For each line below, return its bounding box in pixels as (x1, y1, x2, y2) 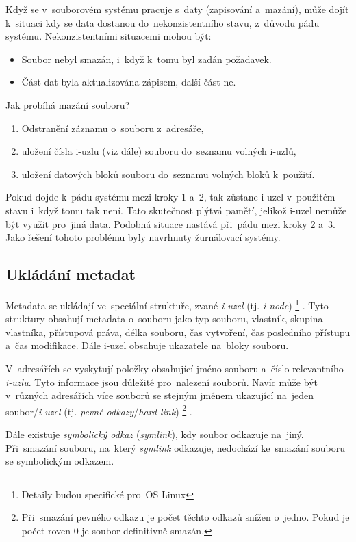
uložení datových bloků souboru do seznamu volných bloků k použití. (21, 166, 315, 181)
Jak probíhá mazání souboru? (5, 97, 130, 112)
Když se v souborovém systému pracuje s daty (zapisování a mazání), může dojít (5, 2, 349, 16)
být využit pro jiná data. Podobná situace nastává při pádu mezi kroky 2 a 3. (5, 216, 335, 231)
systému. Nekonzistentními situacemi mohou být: (5, 29, 212, 43)
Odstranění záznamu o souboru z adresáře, (21, 120, 204, 135)
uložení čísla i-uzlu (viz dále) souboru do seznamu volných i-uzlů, (21, 144, 296, 158)
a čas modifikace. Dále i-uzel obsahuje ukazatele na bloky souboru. (5, 338, 289, 352)
